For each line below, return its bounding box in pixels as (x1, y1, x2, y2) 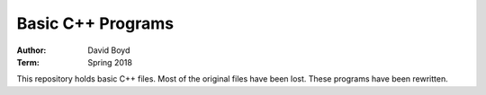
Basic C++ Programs (16, 13, 175, 33)
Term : (16, 56, 40, 67)
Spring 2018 (87, 56, 132, 67)
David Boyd (87, 45, 130, 56)
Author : (16, 45, 47, 56)
